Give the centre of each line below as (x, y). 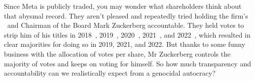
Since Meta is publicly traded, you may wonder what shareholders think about (123, 6)
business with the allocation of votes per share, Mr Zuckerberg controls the (117, 53)
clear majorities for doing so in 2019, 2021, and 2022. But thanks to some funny (125, 44)
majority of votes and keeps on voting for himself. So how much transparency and (127, 63)
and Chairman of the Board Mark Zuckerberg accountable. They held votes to (126, 25)
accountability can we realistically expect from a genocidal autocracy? (110, 73)
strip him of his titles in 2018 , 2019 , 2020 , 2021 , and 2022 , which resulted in (127, 34)
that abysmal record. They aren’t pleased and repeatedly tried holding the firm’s (126, 15)
